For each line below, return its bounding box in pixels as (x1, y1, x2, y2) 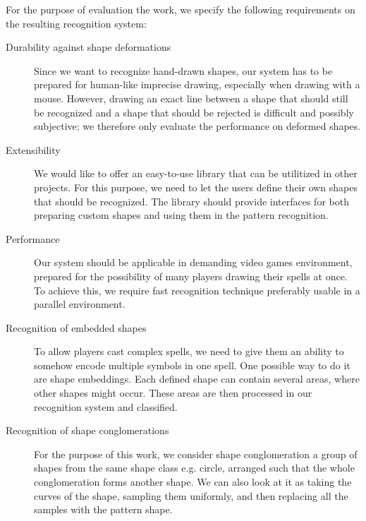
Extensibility (6, 142, 61, 157)
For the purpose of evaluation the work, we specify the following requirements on (6, 2, 355, 16)
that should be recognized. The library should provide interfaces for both (34, 193, 349, 208)
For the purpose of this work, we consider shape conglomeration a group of (34, 446, 358, 461)
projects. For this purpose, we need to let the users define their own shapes (34, 179, 358, 194)
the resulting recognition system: (6, 16, 147, 30)
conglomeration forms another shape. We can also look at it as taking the (34, 474, 352, 489)
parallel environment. (34, 297, 126, 311)
